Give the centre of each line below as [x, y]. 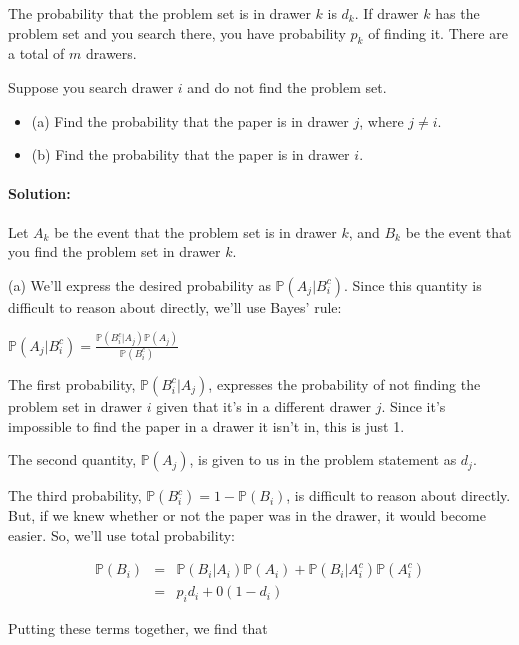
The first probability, [72, 383]
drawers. [111, 53]
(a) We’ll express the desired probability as [139, 284]
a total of [36, 53]
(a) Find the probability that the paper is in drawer [190, 120]
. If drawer [386, 13]
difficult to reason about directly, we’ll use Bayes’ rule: [175, 306]
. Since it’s [413, 405]
